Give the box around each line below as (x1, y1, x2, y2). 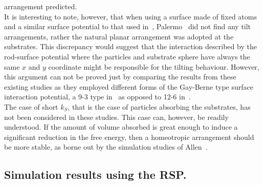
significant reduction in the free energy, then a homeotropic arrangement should (4, 131, 254, 142)
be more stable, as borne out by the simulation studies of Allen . (4, 141, 208, 152)
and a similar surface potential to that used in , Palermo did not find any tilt (4, 21, 251, 32)
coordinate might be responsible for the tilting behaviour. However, (48, 61, 259, 72)
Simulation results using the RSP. (4, 167, 187, 182)
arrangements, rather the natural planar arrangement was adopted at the (4, 31, 234, 42)
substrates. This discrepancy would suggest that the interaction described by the (4, 41, 257, 52)
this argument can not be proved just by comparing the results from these (4, 71, 236, 82)
